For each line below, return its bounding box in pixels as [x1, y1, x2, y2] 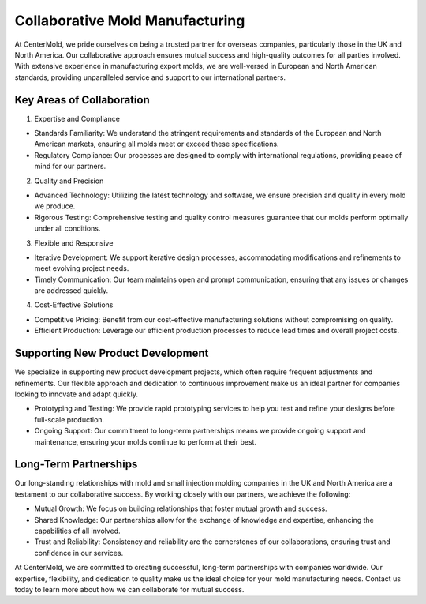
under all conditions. [34, 223, 101, 233]
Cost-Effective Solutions [34, 300, 114, 310]
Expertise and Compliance [34, 114, 120, 123]
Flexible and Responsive [34, 238, 114, 248]
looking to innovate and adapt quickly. [14, 389, 138, 399]
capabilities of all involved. [34, 526, 121, 535]
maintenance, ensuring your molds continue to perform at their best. [34, 437, 256, 446]
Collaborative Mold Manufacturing [14, 12, 245, 29]
